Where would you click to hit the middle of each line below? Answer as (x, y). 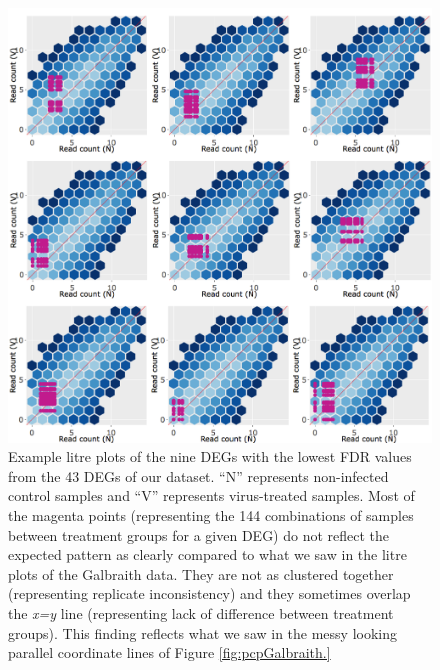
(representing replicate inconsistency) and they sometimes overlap (209, 593)
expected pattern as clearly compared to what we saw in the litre (207, 554)
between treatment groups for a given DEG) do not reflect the (199, 534)
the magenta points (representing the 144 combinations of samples (211, 514)
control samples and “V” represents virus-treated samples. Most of (211, 495)
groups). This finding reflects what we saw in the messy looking (203, 632)
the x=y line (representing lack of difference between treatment (201, 612)
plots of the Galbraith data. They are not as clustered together (201, 573)
